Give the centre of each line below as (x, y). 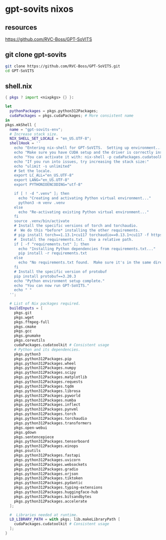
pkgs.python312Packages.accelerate (51, 501)
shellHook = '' (25, 143)
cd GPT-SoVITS (20, 71)
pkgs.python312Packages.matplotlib (51, 377)
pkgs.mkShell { (21, 125)
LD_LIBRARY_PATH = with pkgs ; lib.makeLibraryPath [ (65, 519)
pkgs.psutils (27, 451)
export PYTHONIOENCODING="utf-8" (48, 185)
